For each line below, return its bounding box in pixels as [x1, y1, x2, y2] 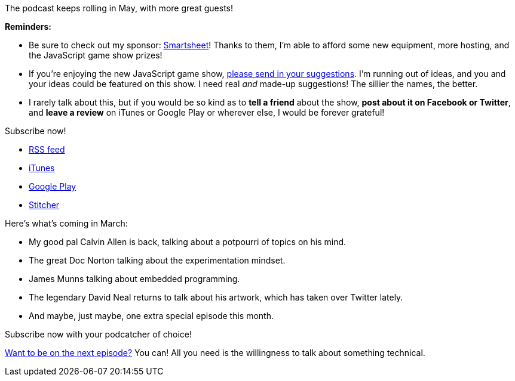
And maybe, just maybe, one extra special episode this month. [29, 311, 274, 321]
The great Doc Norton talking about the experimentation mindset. [29, 255, 286, 265]
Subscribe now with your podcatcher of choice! [5, 329, 192, 339]
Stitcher [29, 200, 60, 210]
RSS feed [29, 144, 65, 154]
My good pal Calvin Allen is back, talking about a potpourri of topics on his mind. [29, 237, 347, 247]
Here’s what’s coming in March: [5, 218, 128, 228]
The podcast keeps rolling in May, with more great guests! [5, 3, 233, 13]
